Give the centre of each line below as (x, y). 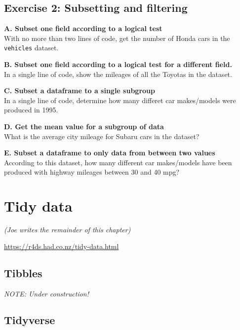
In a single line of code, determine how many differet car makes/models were (120, 100)
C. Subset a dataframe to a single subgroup (80, 91)
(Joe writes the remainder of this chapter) (67, 230)
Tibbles (23, 273)
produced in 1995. (31, 110)
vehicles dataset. (31, 48)
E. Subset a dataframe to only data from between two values (110, 153)
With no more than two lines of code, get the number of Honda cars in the (117, 38)
